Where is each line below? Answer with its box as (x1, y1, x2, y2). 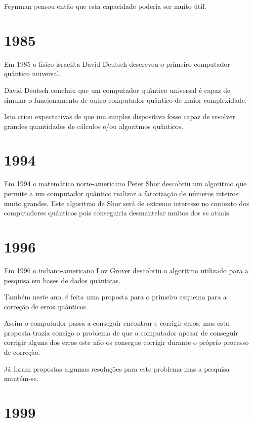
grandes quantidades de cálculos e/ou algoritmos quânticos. (4, 121, 183, 131)
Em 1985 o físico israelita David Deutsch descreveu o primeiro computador (4, 58, 230, 69)
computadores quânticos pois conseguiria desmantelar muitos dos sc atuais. (4, 208, 231, 218)
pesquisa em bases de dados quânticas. (4, 275, 121, 285)
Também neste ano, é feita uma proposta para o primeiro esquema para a (4, 292, 227, 302)
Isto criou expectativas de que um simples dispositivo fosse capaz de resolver (4, 111, 235, 122)
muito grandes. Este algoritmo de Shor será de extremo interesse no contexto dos (4, 198, 249, 208)
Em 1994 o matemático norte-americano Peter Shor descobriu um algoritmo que (4, 178, 247, 189)
